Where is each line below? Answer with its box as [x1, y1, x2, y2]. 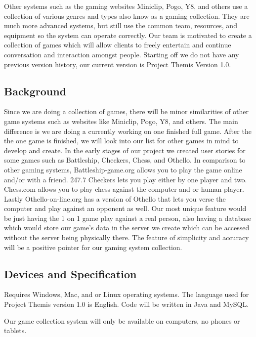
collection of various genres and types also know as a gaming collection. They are [4, 10, 250, 21]
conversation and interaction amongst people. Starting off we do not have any [4, 49, 239, 59]
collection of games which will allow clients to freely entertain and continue [4, 40, 231, 50]
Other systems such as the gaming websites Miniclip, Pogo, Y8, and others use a [4, 1, 248, 11]
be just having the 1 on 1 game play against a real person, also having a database [4, 212, 252, 223]
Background [4, 83, 67, 98]
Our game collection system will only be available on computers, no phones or [4, 315, 240, 326]
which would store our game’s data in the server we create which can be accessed [4, 222, 250, 233]
